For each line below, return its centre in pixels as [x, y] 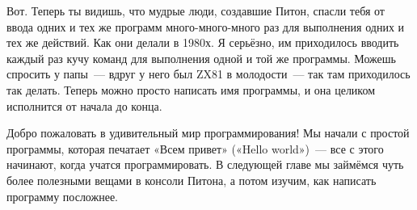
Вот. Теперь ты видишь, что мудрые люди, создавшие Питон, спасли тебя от [196, 10]
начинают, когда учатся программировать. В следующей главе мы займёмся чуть [205, 164]
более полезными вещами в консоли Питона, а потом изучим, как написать [192, 180]
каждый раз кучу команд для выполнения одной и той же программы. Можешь [201, 58]
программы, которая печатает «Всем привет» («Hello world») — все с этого [195, 148]
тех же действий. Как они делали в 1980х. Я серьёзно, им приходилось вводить [203, 42]
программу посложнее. [63, 196]
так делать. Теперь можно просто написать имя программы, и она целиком [191, 89]
